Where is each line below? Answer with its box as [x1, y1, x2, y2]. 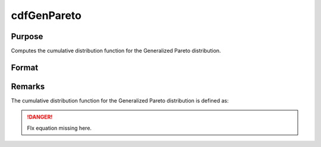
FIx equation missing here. [27, 124, 92, 132]
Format [11, 62, 39, 72]
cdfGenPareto [11, 9, 81, 22]
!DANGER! [27, 113, 53, 121]
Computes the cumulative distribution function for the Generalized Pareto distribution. [11, 47, 221, 55]
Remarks [11, 81, 45, 91]
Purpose [11, 31, 43, 41]
